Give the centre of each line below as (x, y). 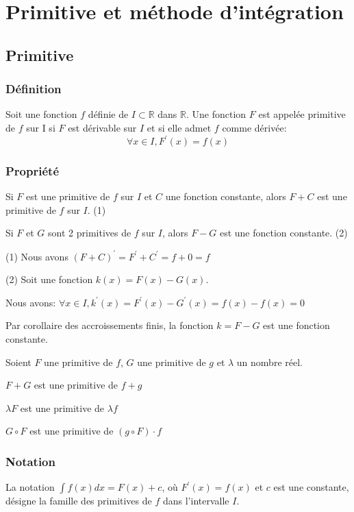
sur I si (41, 127)
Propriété (33, 170)
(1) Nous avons (37, 256)
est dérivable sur (102, 127)
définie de (108, 114)
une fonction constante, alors (226, 196)
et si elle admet (179, 127)
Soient (18, 362)
